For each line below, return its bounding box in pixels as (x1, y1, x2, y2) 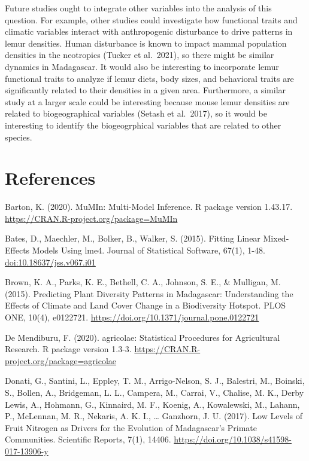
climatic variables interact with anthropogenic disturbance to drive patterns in (5, 25, 293, 38)
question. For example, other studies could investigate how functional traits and (5, 13, 298, 26)
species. (5, 130, 32, 143)
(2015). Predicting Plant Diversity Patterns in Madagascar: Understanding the (5, 287, 293, 300)
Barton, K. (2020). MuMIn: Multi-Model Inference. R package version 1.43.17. (5, 200, 293, 213)
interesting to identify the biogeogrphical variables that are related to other (5, 118, 281, 131)
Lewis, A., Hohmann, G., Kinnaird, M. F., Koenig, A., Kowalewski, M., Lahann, (5, 398, 300, 410)
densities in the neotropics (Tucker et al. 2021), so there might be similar (5, 48, 274, 61)
